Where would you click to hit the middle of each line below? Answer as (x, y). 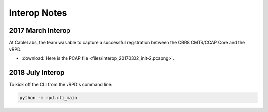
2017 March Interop (40, 30)
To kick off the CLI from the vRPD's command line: (61, 84)
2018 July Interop (37, 73)
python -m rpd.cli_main (49, 97)
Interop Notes (38, 13)
